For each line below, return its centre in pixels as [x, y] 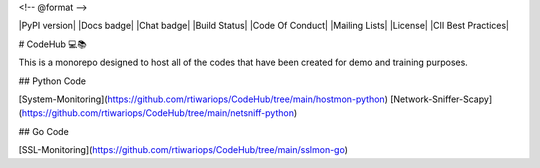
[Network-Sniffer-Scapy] [441, 99]
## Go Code [43, 131]
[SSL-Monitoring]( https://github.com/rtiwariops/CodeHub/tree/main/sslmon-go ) [183, 150]
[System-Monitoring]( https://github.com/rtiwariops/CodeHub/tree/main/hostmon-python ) [203, 99]
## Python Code [52, 81]
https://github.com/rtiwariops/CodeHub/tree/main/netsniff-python [158, 113]
